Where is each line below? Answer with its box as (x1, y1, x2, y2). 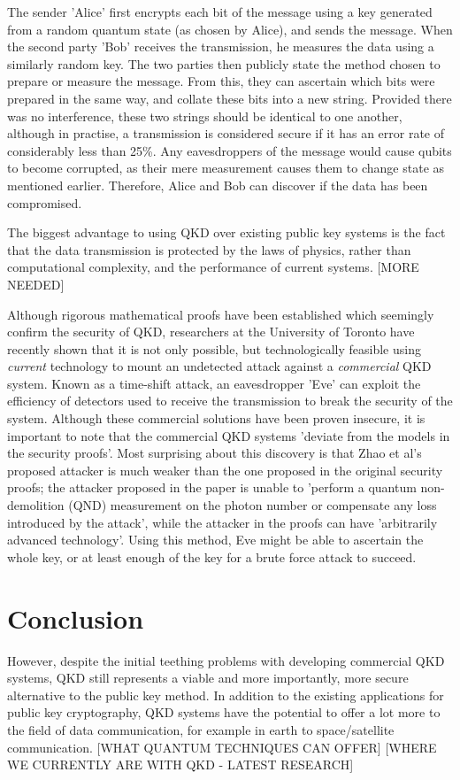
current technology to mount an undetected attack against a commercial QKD (7, 357, 432, 375)
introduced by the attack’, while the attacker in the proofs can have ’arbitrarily (7, 513, 438, 531)
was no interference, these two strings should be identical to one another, (7, 106, 402, 125)
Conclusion (7, 599, 144, 636)
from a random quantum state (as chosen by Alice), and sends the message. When (7, 19, 453, 38)
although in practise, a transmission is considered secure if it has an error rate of (7, 124, 445, 143)
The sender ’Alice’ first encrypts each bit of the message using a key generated (7, 3, 433, 20)
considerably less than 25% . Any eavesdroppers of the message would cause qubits (7, 141, 452, 159)
